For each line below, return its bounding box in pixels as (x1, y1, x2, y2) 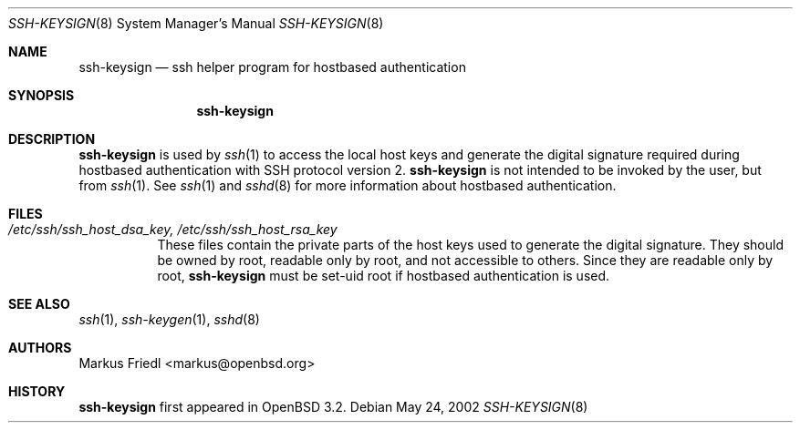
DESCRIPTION (8, 131, 96, 147)
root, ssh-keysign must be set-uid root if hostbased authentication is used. (157, 268, 610, 283)
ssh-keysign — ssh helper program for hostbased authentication (78, 59, 466, 75)
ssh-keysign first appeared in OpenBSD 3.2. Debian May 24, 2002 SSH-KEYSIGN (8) (78, 399, 588, 415)
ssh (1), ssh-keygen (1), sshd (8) (78, 312, 260, 327)
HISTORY (8, 384, 66, 399)
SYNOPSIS (8, 87, 75, 103)
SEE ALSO (8, 296, 70, 312)
